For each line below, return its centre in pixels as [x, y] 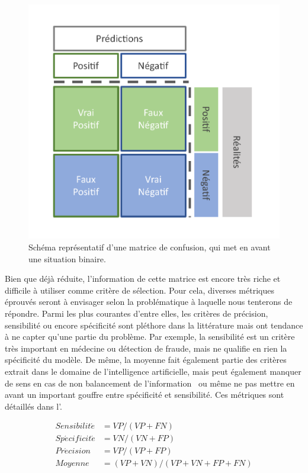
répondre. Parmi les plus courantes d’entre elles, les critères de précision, [137, 313]
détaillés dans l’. [33, 406]
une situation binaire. [67, 258]
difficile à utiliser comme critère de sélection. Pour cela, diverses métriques [139, 290]
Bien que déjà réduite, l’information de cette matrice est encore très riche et [143, 279]
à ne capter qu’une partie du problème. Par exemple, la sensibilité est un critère [150, 337]
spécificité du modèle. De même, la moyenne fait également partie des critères [146, 360]
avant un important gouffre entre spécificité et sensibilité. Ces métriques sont [145, 395]
